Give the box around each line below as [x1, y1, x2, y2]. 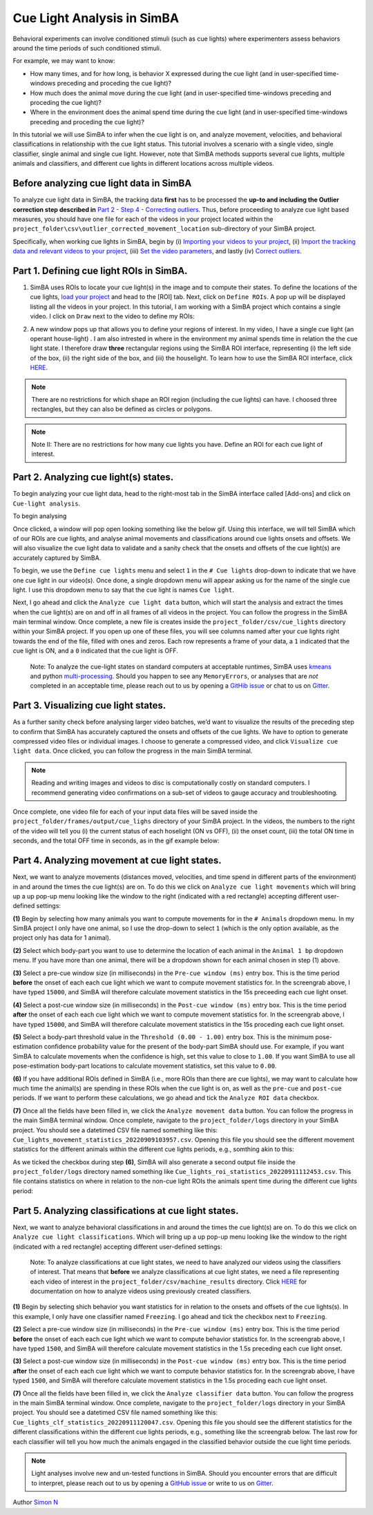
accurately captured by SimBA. [12, 553, 102, 562]
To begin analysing [12, 512, 67, 521]
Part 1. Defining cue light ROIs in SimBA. [12, 264, 188, 276]
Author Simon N [12, 1498, 59, 1507]
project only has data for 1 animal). [12, 934, 111, 942]
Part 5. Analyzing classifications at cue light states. [12, 1205, 239, 1217]
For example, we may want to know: [12, 57, 115, 65]
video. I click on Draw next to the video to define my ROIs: [30, 312, 195, 320]
